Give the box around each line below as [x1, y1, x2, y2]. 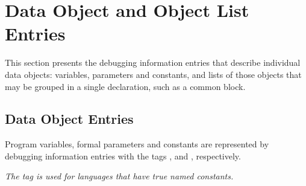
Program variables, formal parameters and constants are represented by [5, 138, 269, 150]
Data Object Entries [5, 109, 134, 128]
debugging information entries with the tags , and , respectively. [5, 149, 241, 162]
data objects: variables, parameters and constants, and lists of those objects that [5, 68, 302, 80]
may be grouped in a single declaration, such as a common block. [5, 80, 246, 92]
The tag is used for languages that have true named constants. [5, 170, 234, 182]
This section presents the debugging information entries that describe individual [5, 56, 301, 69]
